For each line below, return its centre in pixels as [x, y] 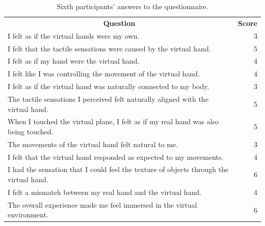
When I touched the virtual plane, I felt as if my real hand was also [113, 121]
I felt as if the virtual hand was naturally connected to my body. [109, 86]
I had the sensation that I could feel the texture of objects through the [118, 169]
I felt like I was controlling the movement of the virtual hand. [104, 74]
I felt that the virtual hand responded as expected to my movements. [116, 157]
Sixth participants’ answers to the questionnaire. [132, 6]
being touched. [31, 131]
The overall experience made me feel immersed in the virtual [102, 204]
